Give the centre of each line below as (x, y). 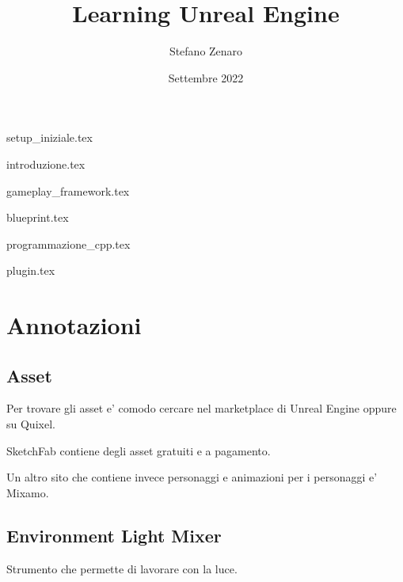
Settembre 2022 (206, 77)
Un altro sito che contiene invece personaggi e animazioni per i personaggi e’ (192, 477)
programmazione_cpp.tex (68, 243)
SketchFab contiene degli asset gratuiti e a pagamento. (139, 450)
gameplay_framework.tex (68, 190)
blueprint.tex (38, 217)
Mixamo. (28, 492)
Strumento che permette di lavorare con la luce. (122, 568)
